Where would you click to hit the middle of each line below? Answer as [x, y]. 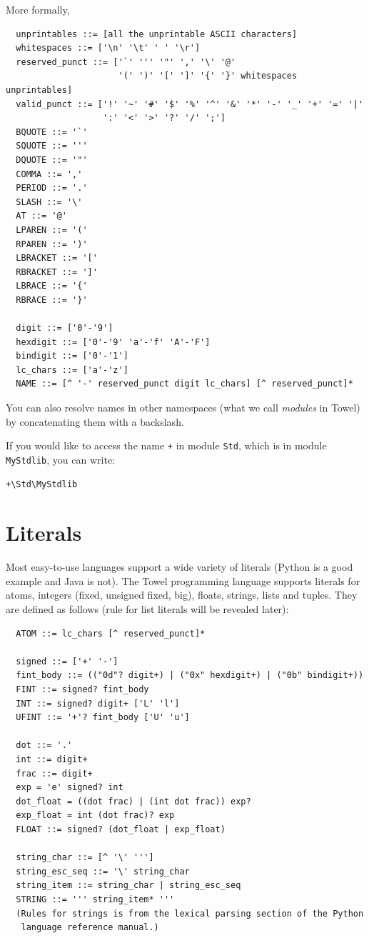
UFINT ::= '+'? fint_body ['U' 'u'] [103, 718]
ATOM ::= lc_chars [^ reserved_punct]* [111, 633]
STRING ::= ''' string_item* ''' [95, 899]
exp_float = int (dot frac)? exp [95, 815]
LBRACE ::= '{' [52, 286]
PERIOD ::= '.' [52, 188]
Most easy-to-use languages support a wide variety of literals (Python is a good [180, 567]
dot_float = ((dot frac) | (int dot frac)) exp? [133, 801]
